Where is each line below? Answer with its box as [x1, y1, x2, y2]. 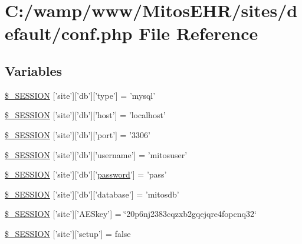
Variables [5, 61, 63, 79]
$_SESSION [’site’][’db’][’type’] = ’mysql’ [5, 89, 156, 101]
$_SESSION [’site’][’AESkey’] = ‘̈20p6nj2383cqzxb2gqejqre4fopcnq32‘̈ [5, 208, 257, 220]
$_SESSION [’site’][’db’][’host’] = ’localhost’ [5, 109, 166, 121]
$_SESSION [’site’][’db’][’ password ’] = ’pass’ [5, 168, 167, 181]
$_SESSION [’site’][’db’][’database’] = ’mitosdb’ [5, 188, 179, 200]
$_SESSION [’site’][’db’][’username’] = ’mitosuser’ [5, 148, 188, 161]
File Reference [139, 21, 258, 45]
